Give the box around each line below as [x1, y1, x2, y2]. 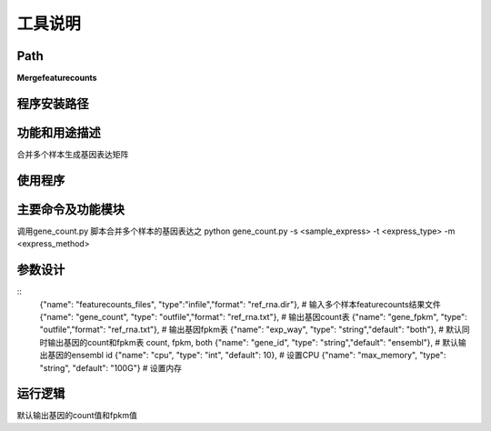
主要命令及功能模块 [16, 201, 125, 217]
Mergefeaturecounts [16, 73, 97, 84]
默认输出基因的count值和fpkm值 [16, 410, 138, 421]
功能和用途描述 [16, 125, 101, 140]
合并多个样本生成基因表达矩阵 [16, 148, 129, 159]
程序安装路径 [16, 95, 89, 111]
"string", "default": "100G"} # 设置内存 [39, 362, 182, 373]
